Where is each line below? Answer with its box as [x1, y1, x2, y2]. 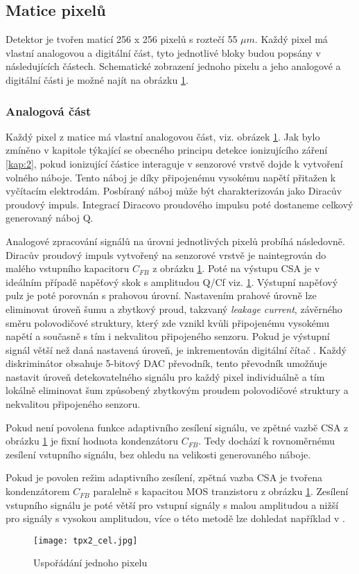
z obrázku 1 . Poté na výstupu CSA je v [152, 261, 320, 276]
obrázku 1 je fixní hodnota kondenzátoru [6, 433, 179, 448]
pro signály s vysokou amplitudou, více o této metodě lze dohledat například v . [6, 511, 345, 526]
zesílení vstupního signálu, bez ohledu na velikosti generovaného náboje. [6, 447, 311, 461]
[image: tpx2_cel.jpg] [33, 535, 138, 546]
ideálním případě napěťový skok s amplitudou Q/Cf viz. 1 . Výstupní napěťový [6, 274, 338, 289]
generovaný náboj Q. [6, 210, 94, 225]
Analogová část [6, 102, 91, 119]
